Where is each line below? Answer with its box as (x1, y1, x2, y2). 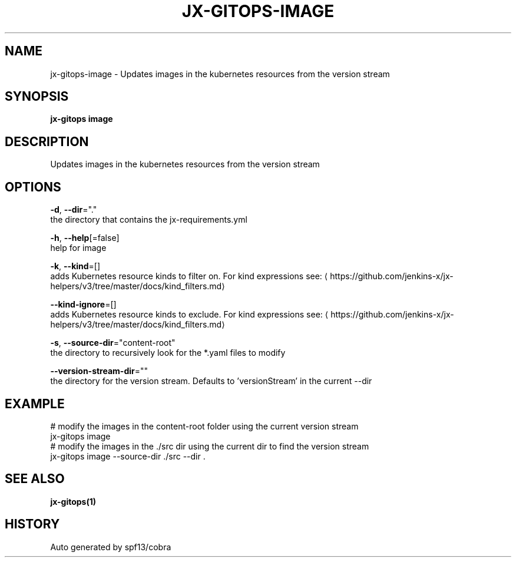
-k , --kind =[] (50, 261, 101, 272)
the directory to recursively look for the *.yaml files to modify (50, 348, 286, 358)
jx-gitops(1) (50, 496, 97, 507)
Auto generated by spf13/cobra (50, 541, 171, 552)
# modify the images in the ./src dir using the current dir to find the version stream (50, 441, 369, 451)
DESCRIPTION (5, 134, 89, 149)
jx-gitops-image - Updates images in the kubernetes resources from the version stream (50, 68, 390, 79)
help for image (50, 243, 107, 253)
